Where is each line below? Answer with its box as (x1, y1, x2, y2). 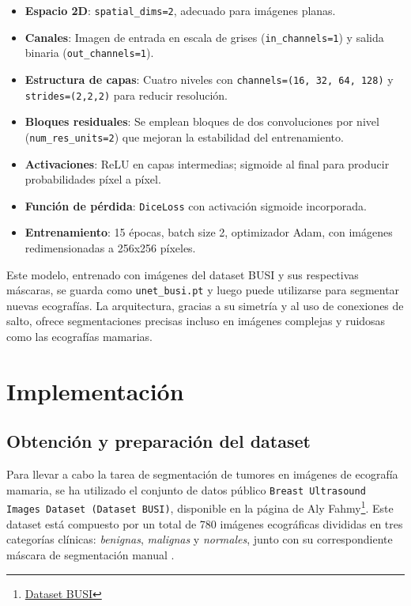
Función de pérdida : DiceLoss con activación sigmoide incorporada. (25, 197, 367, 214)
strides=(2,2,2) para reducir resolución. (25, 86, 228, 103)
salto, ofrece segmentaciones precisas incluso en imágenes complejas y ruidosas (6, 312, 386, 329)
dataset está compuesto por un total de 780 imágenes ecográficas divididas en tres (6, 515, 403, 532)
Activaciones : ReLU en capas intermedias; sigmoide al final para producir (25, 155, 390, 172)
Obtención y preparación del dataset (6, 429, 311, 453)
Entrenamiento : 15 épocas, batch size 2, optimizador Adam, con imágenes (25, 224, 393, 241)
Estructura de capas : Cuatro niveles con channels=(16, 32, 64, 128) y (25, 70, 394, 87)
